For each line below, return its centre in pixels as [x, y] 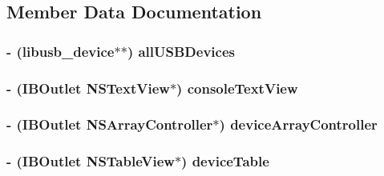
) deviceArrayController [298, 124]
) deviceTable [225, 161]
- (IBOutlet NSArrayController [110, 124]
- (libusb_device [61, 51]
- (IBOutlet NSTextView [88, 88]
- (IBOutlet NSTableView [91, 161]
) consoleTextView [237, 88]
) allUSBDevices [181, 51]
